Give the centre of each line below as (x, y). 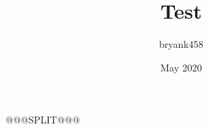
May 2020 (181, 67)
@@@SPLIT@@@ (43, 120)
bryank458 (181, 44)
